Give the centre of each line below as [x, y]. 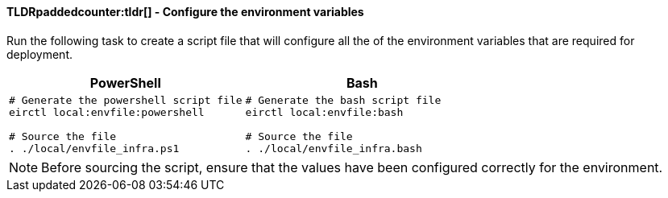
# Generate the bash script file [343, 100]
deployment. [39, 54]
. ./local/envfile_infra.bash [334, 148]
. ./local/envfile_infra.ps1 [94, 148]
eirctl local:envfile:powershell [107, 112]
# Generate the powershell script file [126, 100]
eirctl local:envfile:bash [324, 112]
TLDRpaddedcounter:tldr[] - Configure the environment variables [185, 12]
